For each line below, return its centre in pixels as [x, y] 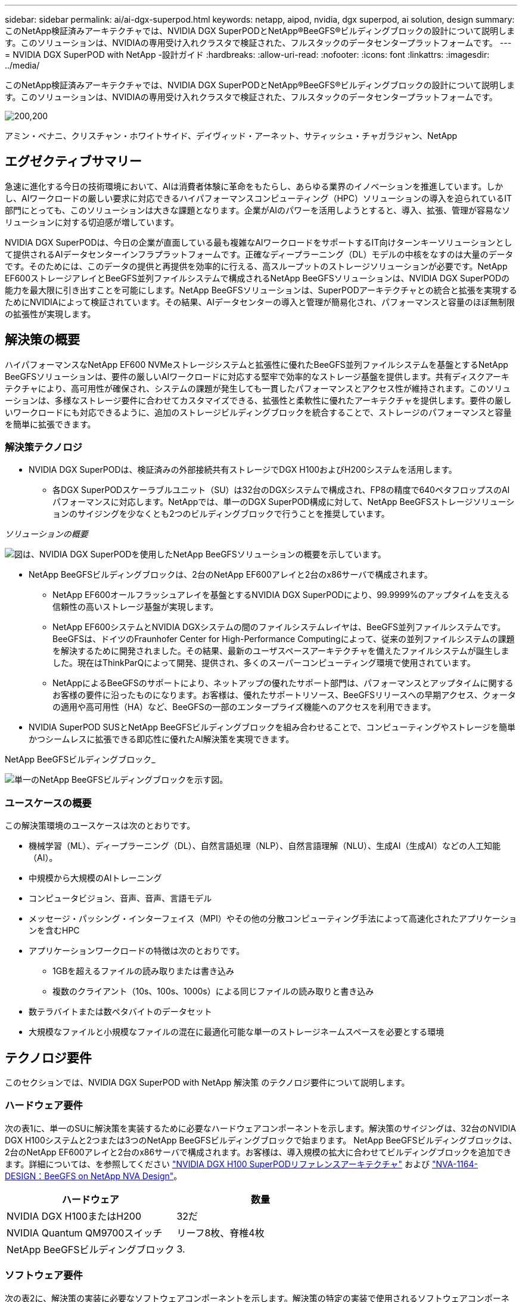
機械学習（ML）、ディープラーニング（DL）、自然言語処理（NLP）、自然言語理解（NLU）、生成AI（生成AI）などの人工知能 [265, 846]
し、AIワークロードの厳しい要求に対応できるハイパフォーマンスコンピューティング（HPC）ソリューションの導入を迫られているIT [259, 198]
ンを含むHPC [54, 931]
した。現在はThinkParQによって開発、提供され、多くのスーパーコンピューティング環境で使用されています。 [264, 663]
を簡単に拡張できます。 [50, 424]
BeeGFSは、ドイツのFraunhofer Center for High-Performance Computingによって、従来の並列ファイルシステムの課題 [284, 639]
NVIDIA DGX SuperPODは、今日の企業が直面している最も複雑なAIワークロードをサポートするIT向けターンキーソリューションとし [259, 242]
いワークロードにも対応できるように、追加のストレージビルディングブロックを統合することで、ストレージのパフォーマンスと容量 [258, 412]
